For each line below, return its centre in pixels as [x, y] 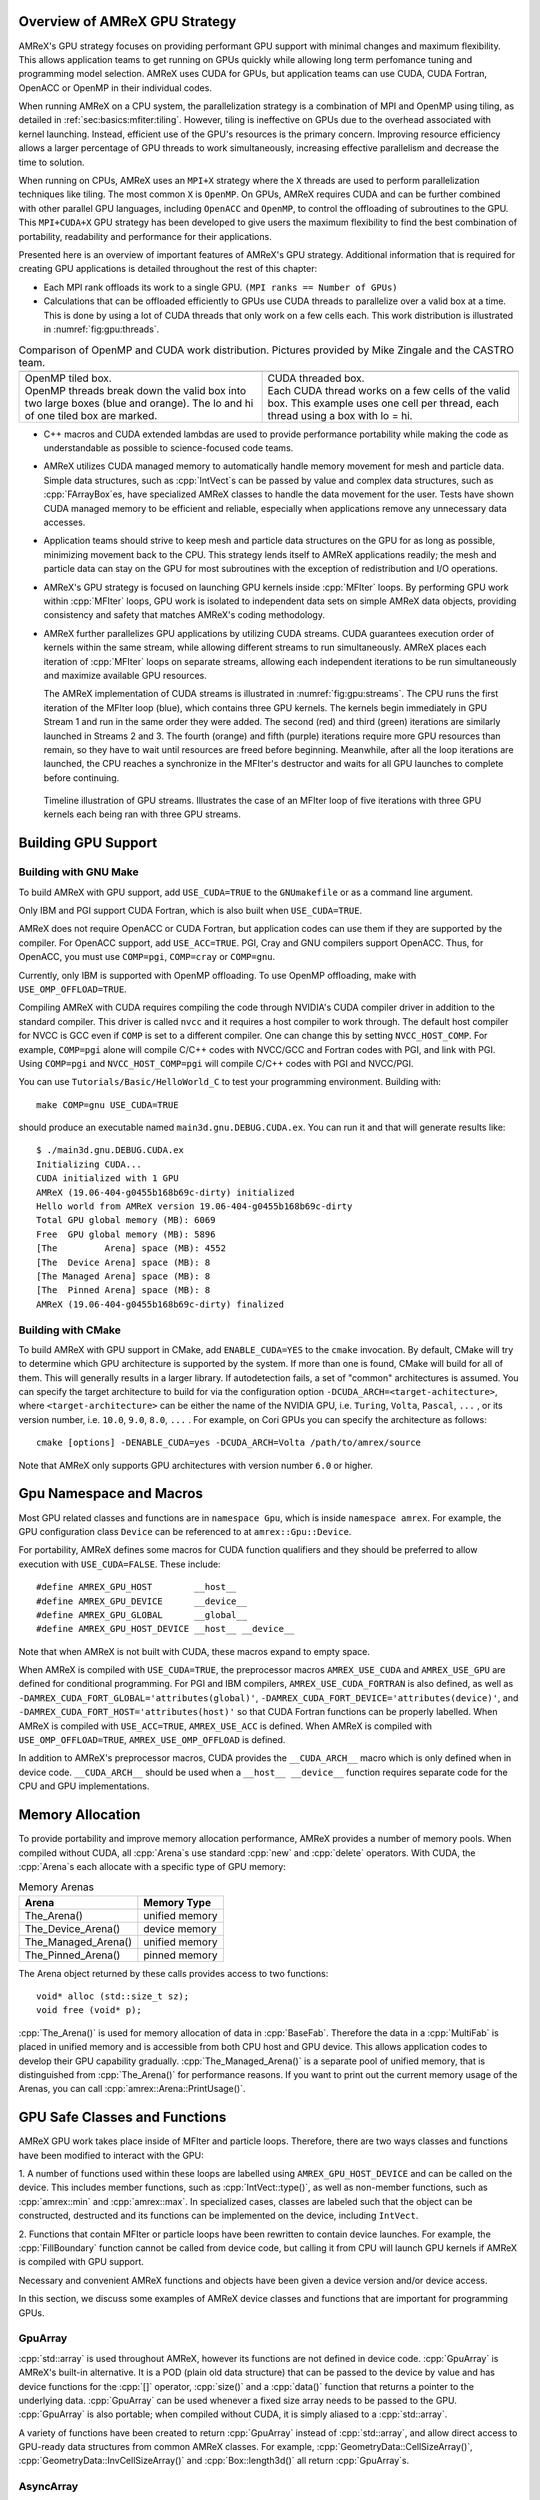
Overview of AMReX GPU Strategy [127, 21]
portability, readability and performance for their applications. [145, 236]
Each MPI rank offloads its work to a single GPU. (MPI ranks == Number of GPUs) [221, 287]
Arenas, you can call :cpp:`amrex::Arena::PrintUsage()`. [132, 2089]
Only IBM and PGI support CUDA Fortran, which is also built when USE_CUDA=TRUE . [190, 911]
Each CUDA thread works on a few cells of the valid [389, 390]
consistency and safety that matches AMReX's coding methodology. [184, 615]
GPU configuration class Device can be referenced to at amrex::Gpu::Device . [185, 1531]
